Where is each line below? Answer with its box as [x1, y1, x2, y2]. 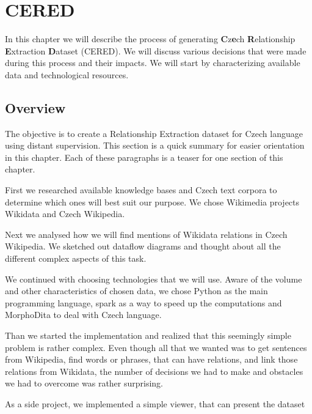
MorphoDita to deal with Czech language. [5, 308, 162, 321]
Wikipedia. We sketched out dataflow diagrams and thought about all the [5, 240, 281, 253]
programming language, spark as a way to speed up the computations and [5, 296, 282, 309]
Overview [5, 98, 66, 117]
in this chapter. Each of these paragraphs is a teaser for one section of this [5, 150, 283, 163]
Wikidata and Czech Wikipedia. [5, 207, 125, 220]
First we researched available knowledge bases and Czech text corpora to [5, 183, 277, 196]
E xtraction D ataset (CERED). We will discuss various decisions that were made [5, 44, 307, 57]
